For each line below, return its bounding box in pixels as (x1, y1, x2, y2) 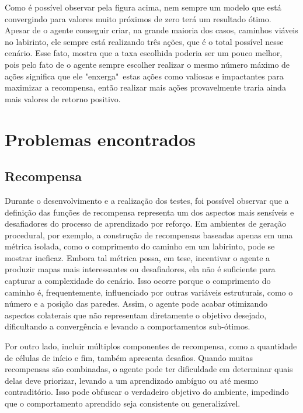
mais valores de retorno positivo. (5, 92, 121, 105)
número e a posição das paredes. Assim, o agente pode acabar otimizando (5, 297, 268, 310)
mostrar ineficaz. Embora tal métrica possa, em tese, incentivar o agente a (5, 251, 270, 263)
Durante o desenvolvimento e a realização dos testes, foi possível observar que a (5, 194, 289, 206)
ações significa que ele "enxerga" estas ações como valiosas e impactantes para (5, 70, 284, 82)
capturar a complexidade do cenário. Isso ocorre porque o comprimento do (5, 275, 271, 287)
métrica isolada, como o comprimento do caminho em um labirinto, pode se (5, 240, 275, 252)
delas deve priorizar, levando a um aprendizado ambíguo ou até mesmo (5, 374, 259, 386)
